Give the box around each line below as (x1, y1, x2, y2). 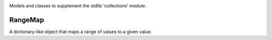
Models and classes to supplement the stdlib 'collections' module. (9, 3, 147, 8)
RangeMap (9, 15, 44, 24)
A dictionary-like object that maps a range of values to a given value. (9, 29, 152, 35)
